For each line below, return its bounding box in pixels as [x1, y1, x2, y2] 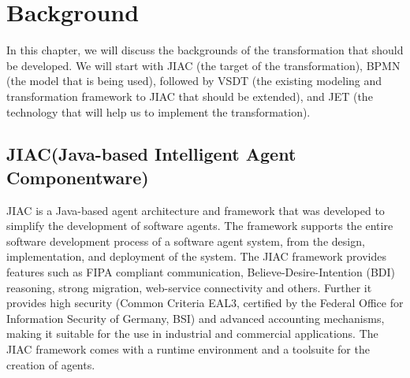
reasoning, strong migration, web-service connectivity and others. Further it [6, 279, 372, 295]
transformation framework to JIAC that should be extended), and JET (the [6, 87, 373, 104]
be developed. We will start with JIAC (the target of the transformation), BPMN [6, 57, 401, 73]
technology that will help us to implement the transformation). [6, 103, 311, 120]
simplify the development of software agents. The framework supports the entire [6, 217, 393, 234]
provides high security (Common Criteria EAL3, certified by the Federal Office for [6, 295, 404, 311]
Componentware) [6, 165, 149, 189]
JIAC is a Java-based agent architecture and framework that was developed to [6, 202, 385, 218]
